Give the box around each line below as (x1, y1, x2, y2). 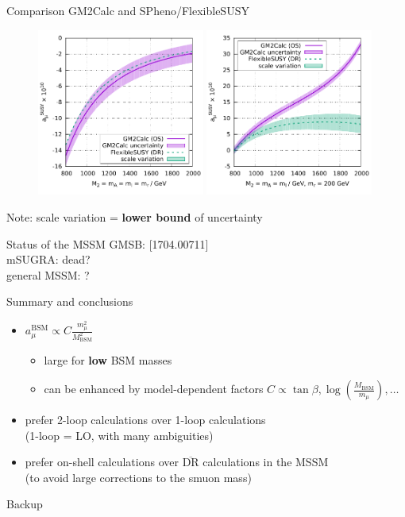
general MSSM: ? (6, 266, 90, 283)
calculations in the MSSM (202, 453, 329, 470)
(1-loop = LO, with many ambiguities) (25, 426, 214, 443)
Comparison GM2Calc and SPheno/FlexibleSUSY (6, 2, 249, 18)
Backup (6, 496, 43, 512)
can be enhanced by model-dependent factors (44, 380, 264, 397)
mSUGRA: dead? (6, 251, 91, 268)
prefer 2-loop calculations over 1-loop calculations (25, 411, 266, 428)
